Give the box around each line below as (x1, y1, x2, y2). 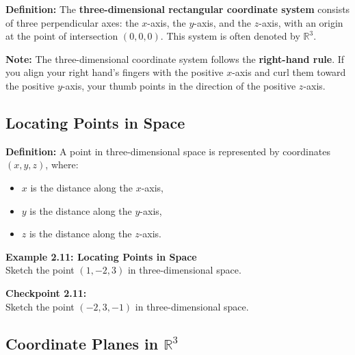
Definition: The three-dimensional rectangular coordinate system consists (5, 2, 350, 16)
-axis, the (147, 15, 186, 29)
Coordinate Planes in (5, 332, 159, 354)
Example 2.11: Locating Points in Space (5, 249, 197, 263)
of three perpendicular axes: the (5, 15, 139, 29)
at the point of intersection (5, 29, 118, 43)
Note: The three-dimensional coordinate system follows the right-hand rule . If (5, 51, 345, 66)
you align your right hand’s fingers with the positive (5, 65, 224, 79)
